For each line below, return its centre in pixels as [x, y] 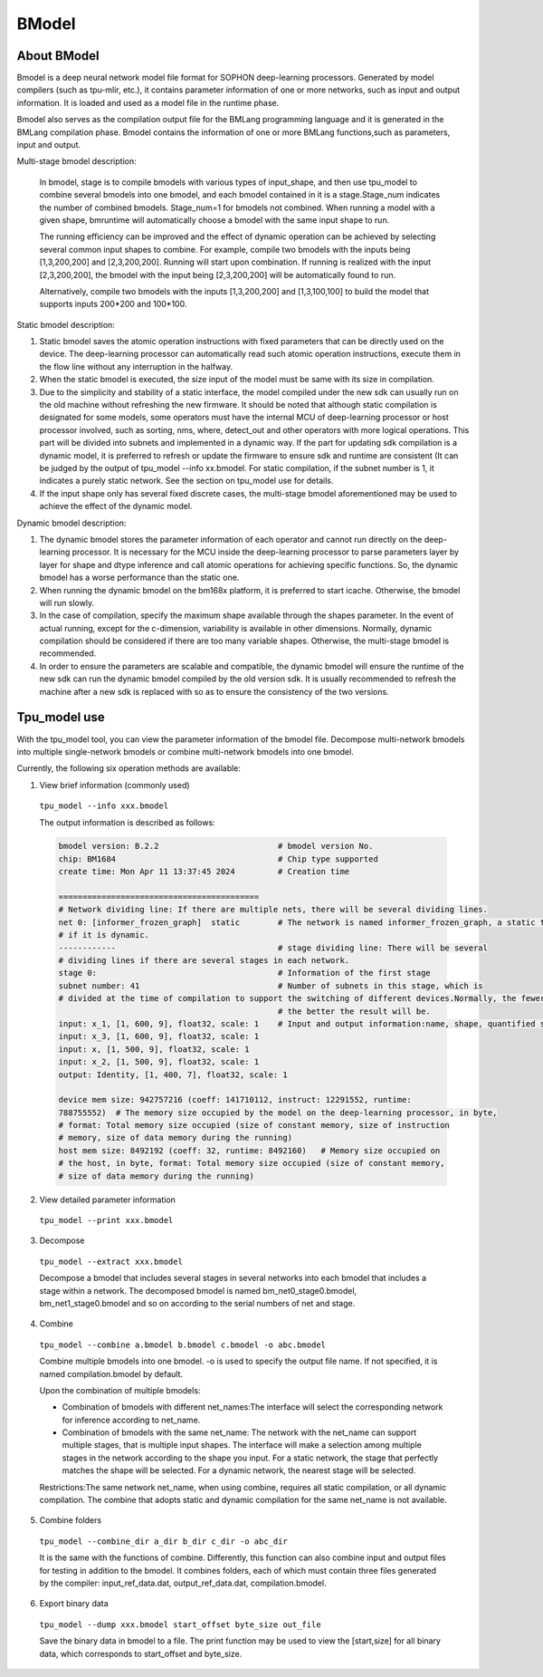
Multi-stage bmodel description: [76, 161]
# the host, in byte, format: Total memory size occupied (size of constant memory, [252, 1163]
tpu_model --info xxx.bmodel [104, 806]
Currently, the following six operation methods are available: [129, 768]
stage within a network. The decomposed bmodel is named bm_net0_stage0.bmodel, [198, 1290]
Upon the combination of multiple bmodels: [120, 1390]
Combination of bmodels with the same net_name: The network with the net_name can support [239, 1432]
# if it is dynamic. [104, 935]
